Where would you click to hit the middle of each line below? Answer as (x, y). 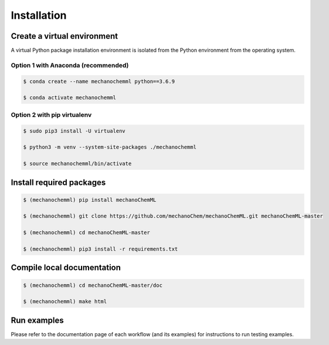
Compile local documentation (66, 268)
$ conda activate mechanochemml (70, 98)
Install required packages (58, 182)
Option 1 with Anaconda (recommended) (70, 65)
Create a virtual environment (65, 36)
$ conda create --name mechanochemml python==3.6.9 (99, 81)
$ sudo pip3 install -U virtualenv (74, 131)
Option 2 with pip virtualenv (51, 114)
